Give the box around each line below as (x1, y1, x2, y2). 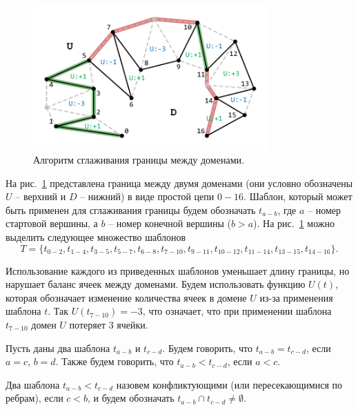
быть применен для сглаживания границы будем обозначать (6, 202, 256, 217)
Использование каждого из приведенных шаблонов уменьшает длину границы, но (6, 263, 350, 277)
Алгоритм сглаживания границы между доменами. (33, 153, 244, 167)
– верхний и (15, 189, 66, 204)
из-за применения (259, 290, 333, 304)
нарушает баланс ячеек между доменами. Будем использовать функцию (6, 277, 306, 291)
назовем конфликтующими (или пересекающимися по (116, 377, 343, 391)
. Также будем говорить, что (55, 354, 174, 369)
